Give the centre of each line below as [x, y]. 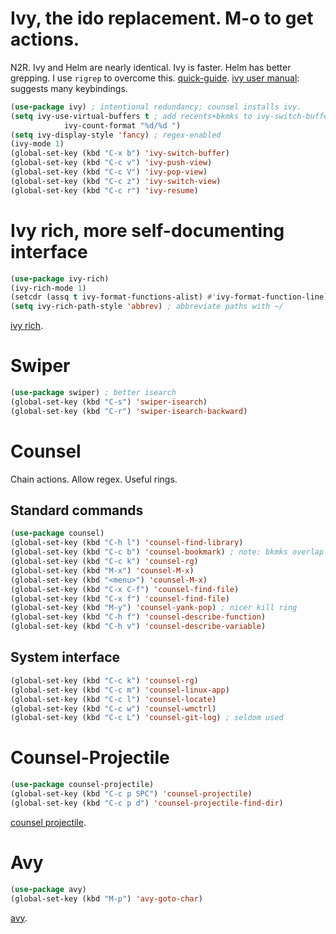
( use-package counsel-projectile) [82, 785]
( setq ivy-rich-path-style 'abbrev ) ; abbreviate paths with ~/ [147, 307]
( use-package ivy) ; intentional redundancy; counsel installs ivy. [156, 107]
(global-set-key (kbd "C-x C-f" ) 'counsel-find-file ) [125, 589]
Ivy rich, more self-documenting [147, 230]
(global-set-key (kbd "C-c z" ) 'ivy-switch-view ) [116, 181]
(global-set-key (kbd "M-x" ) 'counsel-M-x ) [102, 570]
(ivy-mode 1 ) [37, 144]
